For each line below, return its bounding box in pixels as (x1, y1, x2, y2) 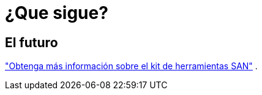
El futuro (5, 34, 58, 50)
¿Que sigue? (5, 2, 108, 23)
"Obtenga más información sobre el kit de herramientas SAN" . (5, 61, 258, 72)
